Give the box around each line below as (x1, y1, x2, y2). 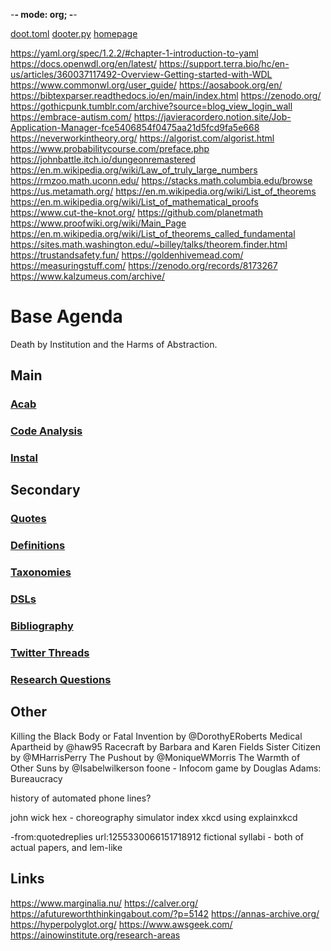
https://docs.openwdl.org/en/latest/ (10, 58, 157, 69)
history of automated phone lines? (10, 792, 152, 804)
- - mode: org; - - (10, 9, 78, 20)
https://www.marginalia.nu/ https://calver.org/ (10, 897, 199, 909)
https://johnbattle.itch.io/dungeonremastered (10, 154, 196, 165)
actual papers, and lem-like (10, 841, 123, 853)
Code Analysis (10, 424, 83, 438)
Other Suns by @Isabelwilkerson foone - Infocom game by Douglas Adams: (10, 762, 322, 774)
